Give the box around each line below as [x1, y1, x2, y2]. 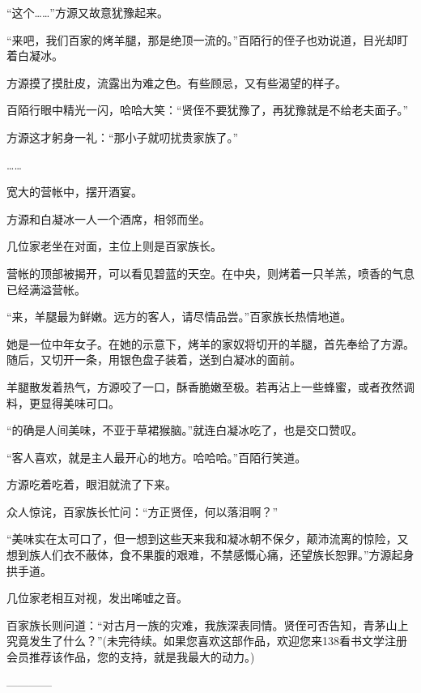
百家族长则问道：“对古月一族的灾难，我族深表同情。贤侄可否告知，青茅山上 [6, 616, 409, 633]
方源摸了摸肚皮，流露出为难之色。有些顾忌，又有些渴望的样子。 [6, 74, 347, 91]
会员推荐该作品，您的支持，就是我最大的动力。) [6, 648, 255, 665]
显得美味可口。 [40, 394, 120, 411]
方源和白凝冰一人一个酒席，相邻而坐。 [6, 210, 210, 227]
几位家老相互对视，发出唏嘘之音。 [6, 589, 188, 606]
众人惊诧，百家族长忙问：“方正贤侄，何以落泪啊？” [6, 503, 279, 520]
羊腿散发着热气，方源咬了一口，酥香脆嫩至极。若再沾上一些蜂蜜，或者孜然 [6, 378, 403, 395]
